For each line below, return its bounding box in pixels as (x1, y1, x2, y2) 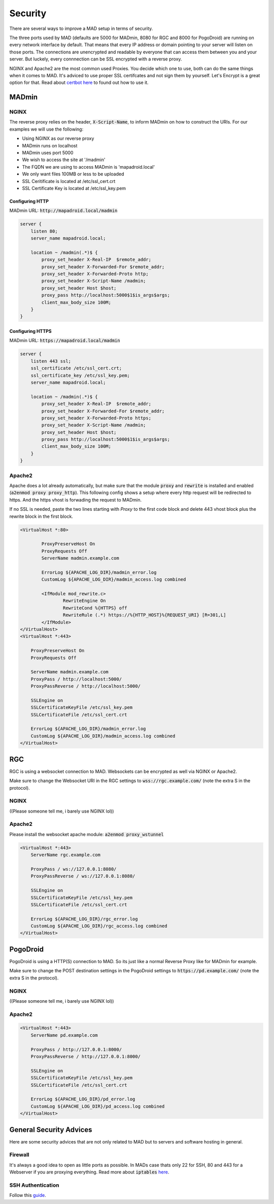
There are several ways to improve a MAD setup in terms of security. (9, 25, 153, 32)
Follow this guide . (9, 1192, 47, 1198)
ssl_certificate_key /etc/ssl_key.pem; (30, 373, 130, 378)
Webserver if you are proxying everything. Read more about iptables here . (9, 1169, 169, 1175)
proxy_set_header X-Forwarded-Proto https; (41, 415, 152, 421)
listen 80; (30, 228, 58, 234)
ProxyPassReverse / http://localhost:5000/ (30, 684, 141, 689)
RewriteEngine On (62, 598, 106, 604)
